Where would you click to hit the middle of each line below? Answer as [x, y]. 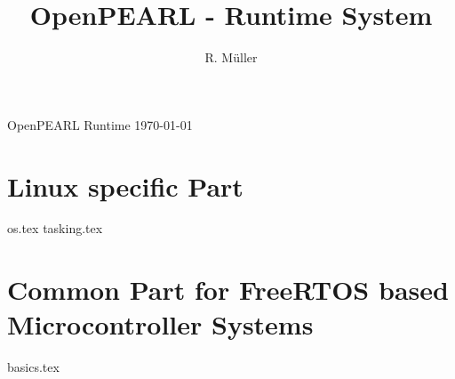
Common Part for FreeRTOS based [228, 290]
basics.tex [33, 367]
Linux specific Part [125, 185]
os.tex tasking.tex [55, 228]
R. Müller [231, 57]
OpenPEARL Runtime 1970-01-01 [100, 124]
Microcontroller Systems [160, 324]
